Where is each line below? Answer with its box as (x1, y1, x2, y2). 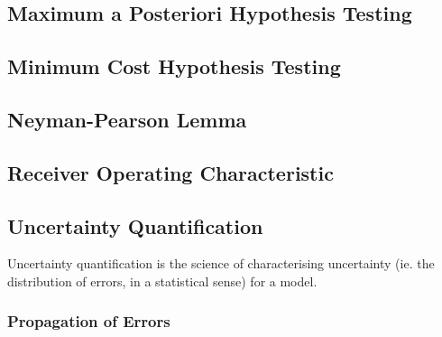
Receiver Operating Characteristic (7, 158, 334, 186)
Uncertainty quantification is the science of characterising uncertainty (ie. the (7, 254, 435, 273)
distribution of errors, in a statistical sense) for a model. (7, 271, 318, 290)
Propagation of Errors (7, 310, 170, 332)
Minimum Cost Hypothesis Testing (7, 52, 341, 80)
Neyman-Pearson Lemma (7, 105, 247, 133)
